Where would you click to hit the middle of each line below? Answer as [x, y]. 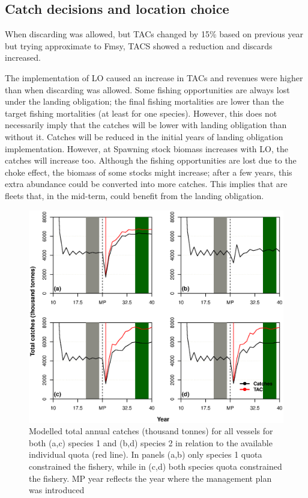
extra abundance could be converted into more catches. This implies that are [146, 184]
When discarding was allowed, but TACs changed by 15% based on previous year [154, 34]
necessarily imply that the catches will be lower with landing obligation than [146, 125]
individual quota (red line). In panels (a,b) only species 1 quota [146, 454]
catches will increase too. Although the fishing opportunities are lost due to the [151, 160]
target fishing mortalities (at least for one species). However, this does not [141, 113]
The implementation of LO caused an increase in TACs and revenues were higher [154, 77]
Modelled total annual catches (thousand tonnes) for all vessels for [151, 431]
